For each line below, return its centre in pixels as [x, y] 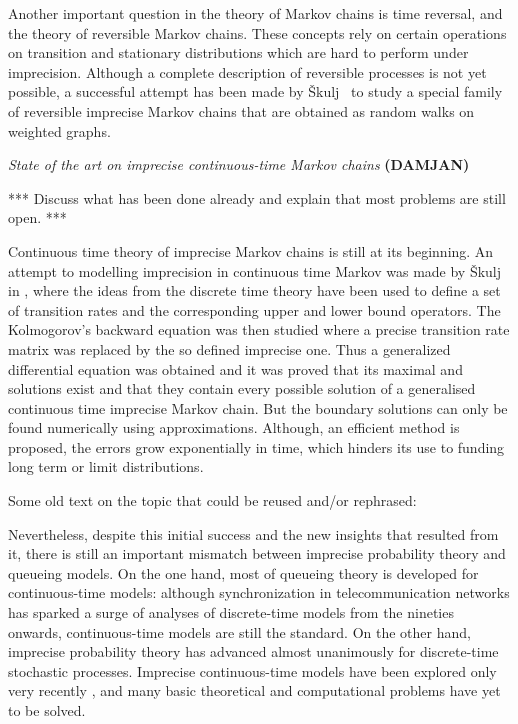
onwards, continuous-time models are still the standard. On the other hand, [239, 631]
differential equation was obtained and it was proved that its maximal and [235, 368]
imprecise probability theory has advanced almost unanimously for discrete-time [253, 651]
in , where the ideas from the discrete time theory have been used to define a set [254, 290]
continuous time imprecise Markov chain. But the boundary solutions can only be [258, 407]
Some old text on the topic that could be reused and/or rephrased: [212, 500]
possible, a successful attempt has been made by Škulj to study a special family [255, 91]
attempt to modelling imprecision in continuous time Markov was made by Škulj [255, 270]
